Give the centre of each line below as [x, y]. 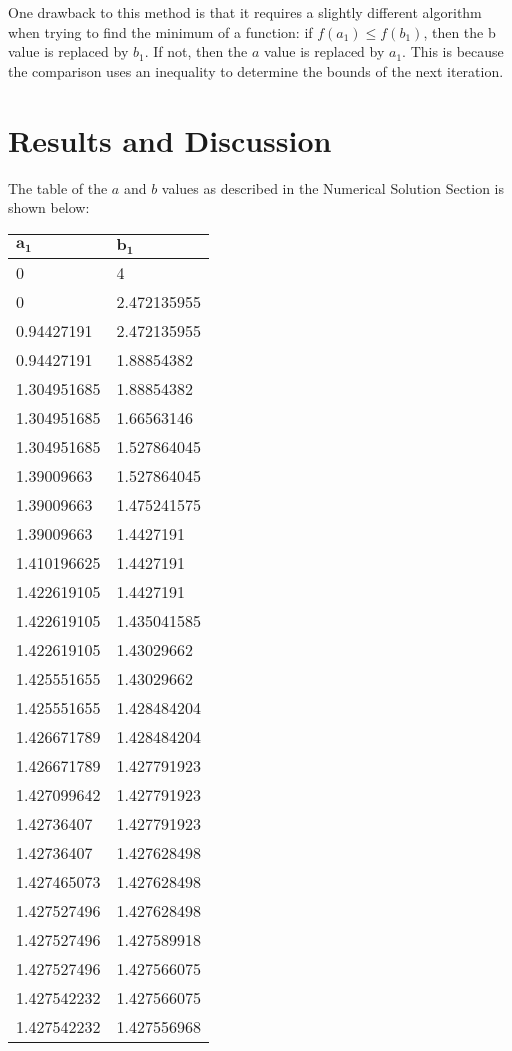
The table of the [58, 187]
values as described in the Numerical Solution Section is [333, 187]
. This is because [453, 51]
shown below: [49, 207]
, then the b [459, 31]
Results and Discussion [170, 139]
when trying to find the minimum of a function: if [160, 31]
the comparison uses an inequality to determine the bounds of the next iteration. [256, 70]
